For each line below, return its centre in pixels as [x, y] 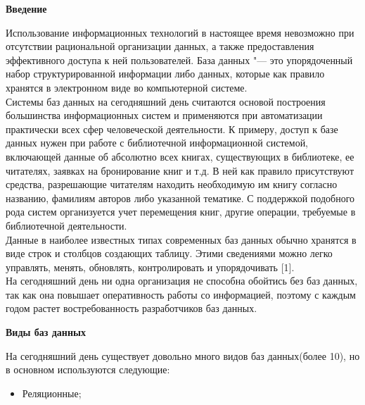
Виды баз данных [46, 332]
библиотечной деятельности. [66, 225]
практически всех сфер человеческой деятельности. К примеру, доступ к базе [172, 129]
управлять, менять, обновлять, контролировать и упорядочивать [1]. [150, 267]
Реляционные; [52, 393]
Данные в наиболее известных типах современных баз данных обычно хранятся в [181, 239]
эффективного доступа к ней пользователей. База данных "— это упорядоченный [179, 60]
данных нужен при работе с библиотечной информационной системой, [157, 143]
